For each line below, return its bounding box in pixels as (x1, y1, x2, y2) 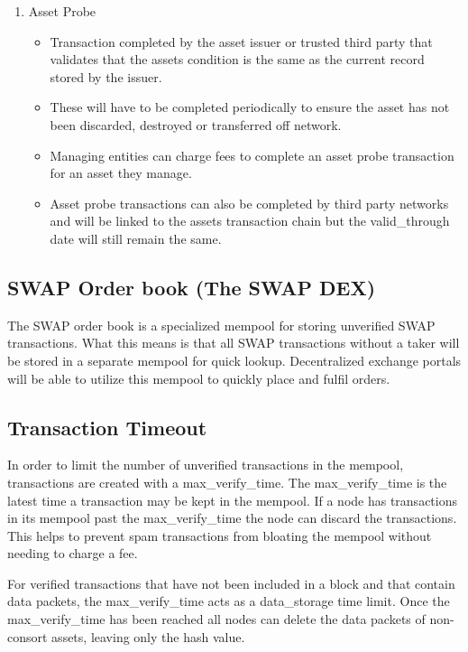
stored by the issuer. (50, 67, 162, 86)
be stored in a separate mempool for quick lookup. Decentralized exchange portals (7, 350, 462, 369)
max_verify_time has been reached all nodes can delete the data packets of (7, 610, 426, 629)
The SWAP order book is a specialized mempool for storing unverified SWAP (7, 315, 436, 334)
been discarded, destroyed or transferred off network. (50, 115, 342, 134)
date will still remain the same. (50, 228, 222, 247)
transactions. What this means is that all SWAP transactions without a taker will (7, 333, 460, 352)
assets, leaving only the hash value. (51, 627, 245, 646)
